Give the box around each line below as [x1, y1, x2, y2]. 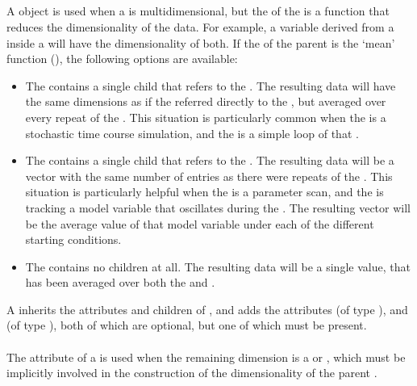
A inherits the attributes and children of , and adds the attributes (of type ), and [6, 300, 408, 317]
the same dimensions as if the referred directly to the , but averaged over [25, 93, 386, 110]
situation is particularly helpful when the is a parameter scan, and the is [25, 183, 384, 200]
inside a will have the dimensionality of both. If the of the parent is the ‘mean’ [6, 34, 395, 51]
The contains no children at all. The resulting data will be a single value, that [25, 258, 411, 275]
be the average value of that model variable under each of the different [25, 215, 374, 232]
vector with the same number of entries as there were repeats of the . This [25, 167, 393, 184]
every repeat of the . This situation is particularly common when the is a [25, 108, 386, 125]
